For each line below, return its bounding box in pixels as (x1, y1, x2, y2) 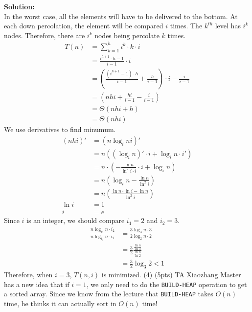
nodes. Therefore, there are (4, 30, 85, 40)
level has (215, 21, 241, 31)
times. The (170, 21, 203, 31)
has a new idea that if (4, 279, 69, 289)
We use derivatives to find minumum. (4, 124, 116, 134)
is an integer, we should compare (26, 215, 125, 225)
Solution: (4, 1, 35, 11)
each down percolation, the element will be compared (4, 21, 163, 31)
